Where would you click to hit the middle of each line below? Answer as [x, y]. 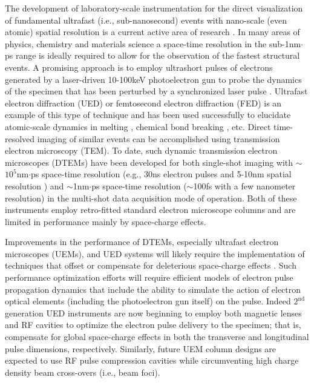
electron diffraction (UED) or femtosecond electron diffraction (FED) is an [143, 103]
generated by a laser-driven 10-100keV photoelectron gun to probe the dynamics [153, 79]
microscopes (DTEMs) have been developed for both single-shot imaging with [149, 162]
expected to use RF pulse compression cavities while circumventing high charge [152, 360]
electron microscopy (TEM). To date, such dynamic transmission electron [141, 150]
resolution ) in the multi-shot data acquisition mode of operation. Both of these [151, 198]
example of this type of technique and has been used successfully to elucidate [148, 115]
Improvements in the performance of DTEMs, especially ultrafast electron [142, 242]
